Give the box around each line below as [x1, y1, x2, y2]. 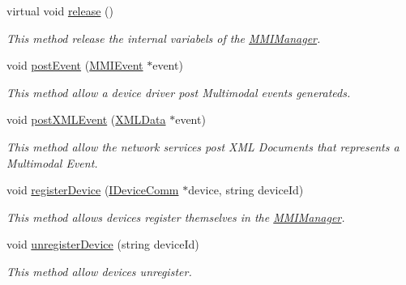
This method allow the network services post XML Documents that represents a [6, 138, 400, 155]
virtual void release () [6, 2, 114, 19]
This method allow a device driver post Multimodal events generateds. [6, 83, 351, 100]
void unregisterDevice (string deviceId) [6, 236, 199, 253]
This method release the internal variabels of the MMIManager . [6, 29, 321, 46]
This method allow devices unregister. [6, 262, 192, 279]
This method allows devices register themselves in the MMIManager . [6, 208, 345, 225]
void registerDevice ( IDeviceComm [6, 181, 179, 198]
